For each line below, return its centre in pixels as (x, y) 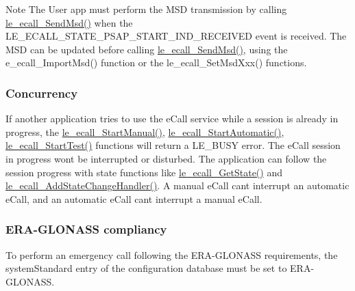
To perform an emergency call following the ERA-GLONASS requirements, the (172, 254)
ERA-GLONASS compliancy (86, 229)
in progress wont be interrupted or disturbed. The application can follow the (166, 158)
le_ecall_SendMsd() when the (69, 22)
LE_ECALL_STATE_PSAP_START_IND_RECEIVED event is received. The (176, 36)
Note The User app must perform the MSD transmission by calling (146, 9)
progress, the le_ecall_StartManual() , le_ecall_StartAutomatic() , (145, 131)
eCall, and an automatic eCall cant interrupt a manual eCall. (134, 198)
